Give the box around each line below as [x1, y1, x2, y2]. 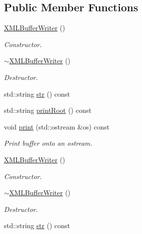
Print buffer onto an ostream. [4, 138, 93, 148]
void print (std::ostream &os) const [4, 121, 110, 131]
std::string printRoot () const [4, 105, 92, 115]
